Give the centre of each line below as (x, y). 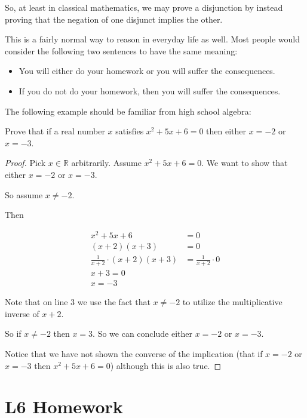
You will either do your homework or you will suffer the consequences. (147, 71)
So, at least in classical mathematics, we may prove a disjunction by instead (144, 7)
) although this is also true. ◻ (166, 365)
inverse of (22, 313)
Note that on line (36, 302)
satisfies (130, 131)
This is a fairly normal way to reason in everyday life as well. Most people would (153, 39)
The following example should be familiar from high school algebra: (128, 111)
